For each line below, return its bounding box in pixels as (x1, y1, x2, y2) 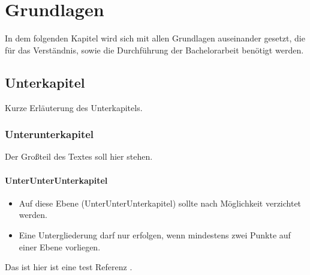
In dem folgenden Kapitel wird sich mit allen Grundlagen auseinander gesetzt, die (5, 32, 305, 44)
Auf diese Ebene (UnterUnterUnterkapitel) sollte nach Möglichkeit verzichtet (19, 196, 302, 209)
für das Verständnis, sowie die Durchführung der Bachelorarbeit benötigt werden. (5, 43, 304, 56)
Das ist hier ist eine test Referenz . (5, 261, 133, 273)
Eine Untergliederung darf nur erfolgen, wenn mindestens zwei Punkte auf (19, 228, 291, 241)
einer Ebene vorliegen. (19, 240, 101, 253)
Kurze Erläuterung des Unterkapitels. (5, 101, 143, 113)
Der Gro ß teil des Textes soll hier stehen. (5, 150, 153, 163)
